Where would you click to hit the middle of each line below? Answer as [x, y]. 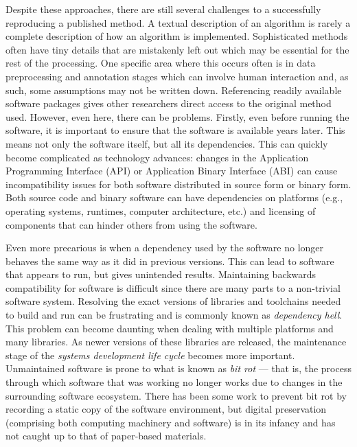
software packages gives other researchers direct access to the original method [169, 103]
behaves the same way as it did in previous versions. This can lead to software [170, 261]
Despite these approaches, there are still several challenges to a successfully [163, 9]
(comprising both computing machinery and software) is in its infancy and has [171, 422]
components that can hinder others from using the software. [131, 224]
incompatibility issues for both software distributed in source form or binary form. [178, 184]
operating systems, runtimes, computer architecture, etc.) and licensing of [161, 210]
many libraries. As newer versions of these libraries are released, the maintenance [176, 342]
